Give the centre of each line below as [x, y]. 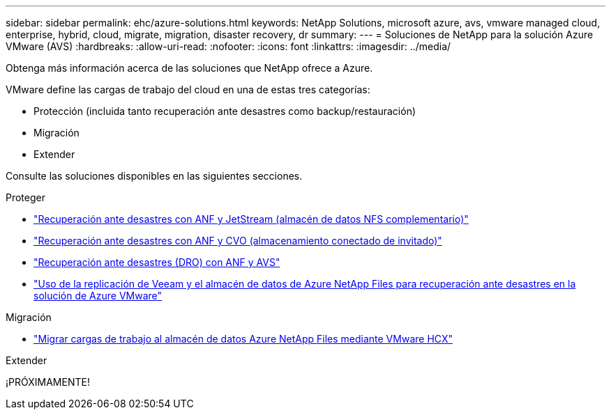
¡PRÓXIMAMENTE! [48, 382]
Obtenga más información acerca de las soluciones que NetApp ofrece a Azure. [189, 68]
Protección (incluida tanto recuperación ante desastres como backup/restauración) [225, 111]
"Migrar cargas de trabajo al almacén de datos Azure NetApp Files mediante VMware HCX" [243, 339]
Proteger [25, 197]
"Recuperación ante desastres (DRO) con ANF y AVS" [157, 262]
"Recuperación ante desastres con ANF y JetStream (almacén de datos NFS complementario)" [251, 219]
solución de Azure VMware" [98, 296]
